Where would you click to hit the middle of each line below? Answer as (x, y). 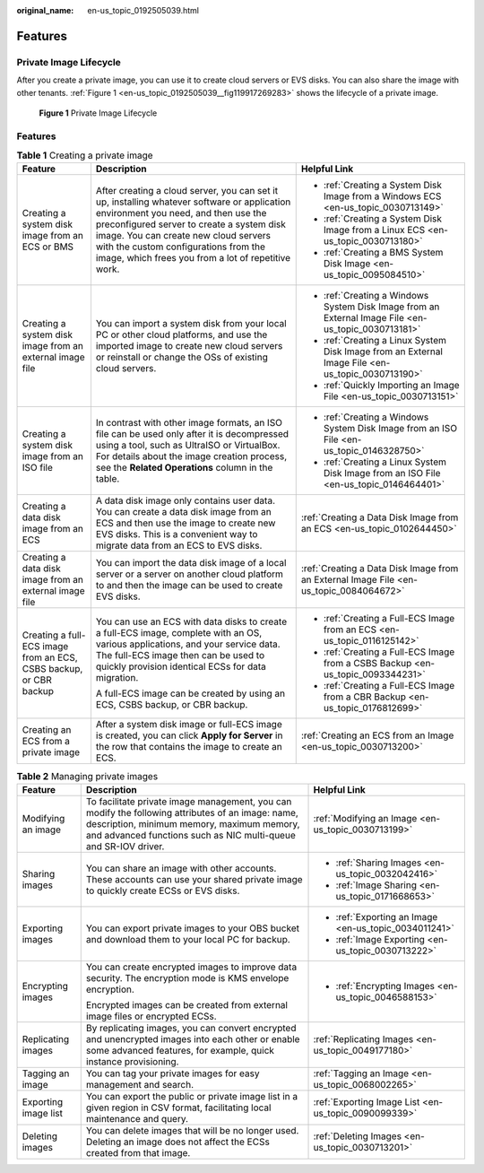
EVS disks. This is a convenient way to (177, 534)
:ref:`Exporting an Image (387, 917)
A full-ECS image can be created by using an (190, 693)
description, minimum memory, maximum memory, (193, 823)
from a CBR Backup (365, 697)
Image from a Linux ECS (374, 230)
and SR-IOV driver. (125, 846)
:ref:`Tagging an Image (361, 1073)
